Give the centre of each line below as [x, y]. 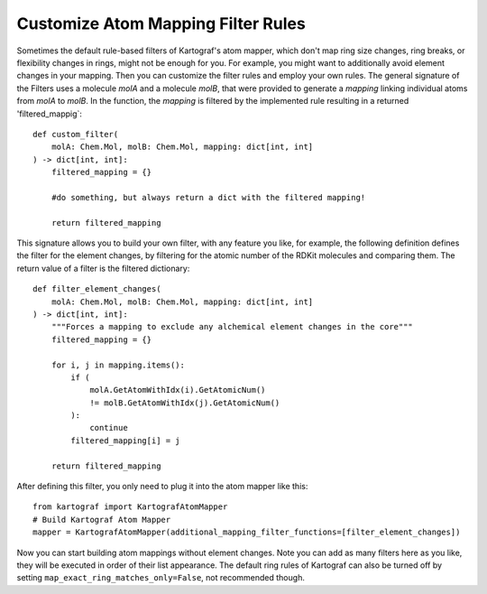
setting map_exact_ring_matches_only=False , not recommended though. [161, 578]
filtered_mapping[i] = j [125, 441]
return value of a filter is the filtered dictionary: [103, 268]
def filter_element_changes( [97, 289]
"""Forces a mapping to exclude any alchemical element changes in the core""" [232, 327]
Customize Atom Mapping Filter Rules [161, 23]
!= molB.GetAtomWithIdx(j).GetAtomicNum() [185, 403]
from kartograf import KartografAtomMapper [130, 507]
